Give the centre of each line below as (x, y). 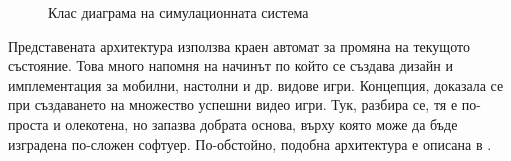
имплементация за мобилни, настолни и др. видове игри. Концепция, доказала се (256, 84)
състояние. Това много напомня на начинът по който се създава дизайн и (230, 65)
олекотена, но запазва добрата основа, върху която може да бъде (261, 123)
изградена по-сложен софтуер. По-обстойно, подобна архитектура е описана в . (250, 143)
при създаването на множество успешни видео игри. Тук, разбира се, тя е (233, 104)
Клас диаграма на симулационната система (178, 12)
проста (28, 123)
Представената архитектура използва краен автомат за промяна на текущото (239, 45)
